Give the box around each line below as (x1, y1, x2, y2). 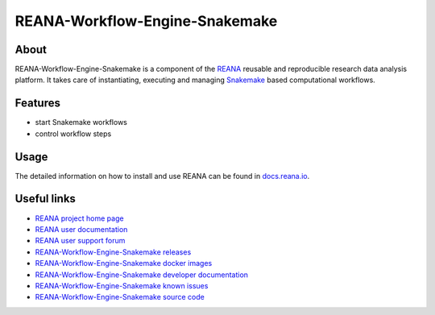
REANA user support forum (35, 236, 126, 246)
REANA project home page (35, 213, 124, 223)
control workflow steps (35, 129, 112, 139)
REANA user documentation (35, 224, 128, 234)
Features (14, 97, 60, 110)
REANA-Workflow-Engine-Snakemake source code (35, 292, 205, 302)
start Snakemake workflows (35, 118, 128, 127)
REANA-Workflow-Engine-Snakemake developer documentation (35, 270, 249, 280)
